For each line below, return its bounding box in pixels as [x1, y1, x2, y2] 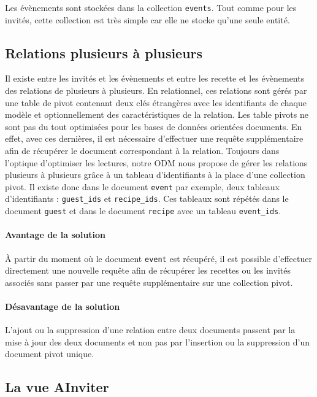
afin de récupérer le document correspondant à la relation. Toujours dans [5, 144, 280, 157]
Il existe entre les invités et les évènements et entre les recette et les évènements [5, 72, 305, 85]
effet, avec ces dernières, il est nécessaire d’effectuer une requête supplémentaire [5, 132, 304, 145]
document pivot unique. [5, 347, 94, 360]
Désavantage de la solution [5, 300, 120, 312]
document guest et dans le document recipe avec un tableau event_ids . [5, 204, 281, 217]
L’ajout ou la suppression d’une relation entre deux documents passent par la [5, 323, 296, 336]
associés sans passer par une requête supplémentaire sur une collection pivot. [5, 276, 293, 288]
